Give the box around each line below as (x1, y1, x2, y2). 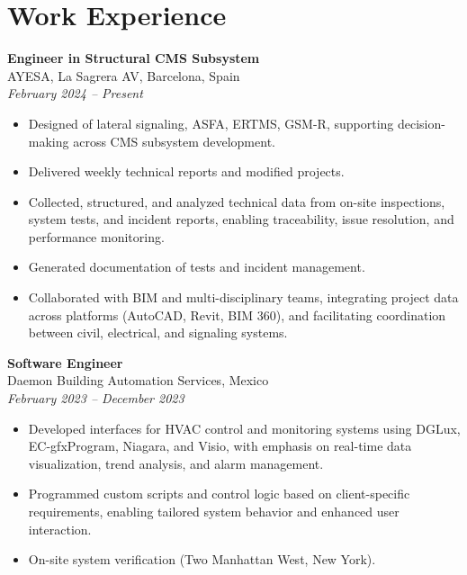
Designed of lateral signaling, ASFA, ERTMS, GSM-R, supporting (28, 113, 394, 132)
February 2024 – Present (7, 84, 143, 103)
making (28, 131, 69, 150)
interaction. (28, 519, 92, 538)
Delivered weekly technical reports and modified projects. (28, 162, 345, 181)
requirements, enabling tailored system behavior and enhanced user (28, 502, 400, 520)
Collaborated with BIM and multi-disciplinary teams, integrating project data (28, 288, 459, 307)
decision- (397, 113, 445, 132)
